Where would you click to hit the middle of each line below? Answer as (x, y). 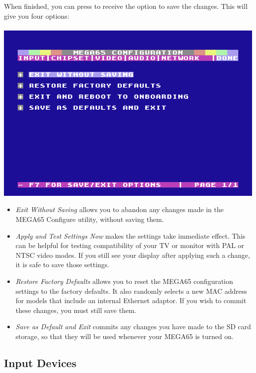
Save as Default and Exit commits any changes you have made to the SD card (133, 326)
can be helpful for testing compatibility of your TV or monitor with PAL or (130, 245)
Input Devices (40, 362)
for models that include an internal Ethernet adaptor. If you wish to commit (131, 300)
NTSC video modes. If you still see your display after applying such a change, (133, 255)
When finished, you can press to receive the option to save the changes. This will (126, 6)
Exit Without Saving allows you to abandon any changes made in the (120, 209)
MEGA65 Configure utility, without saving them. (90, 219)
